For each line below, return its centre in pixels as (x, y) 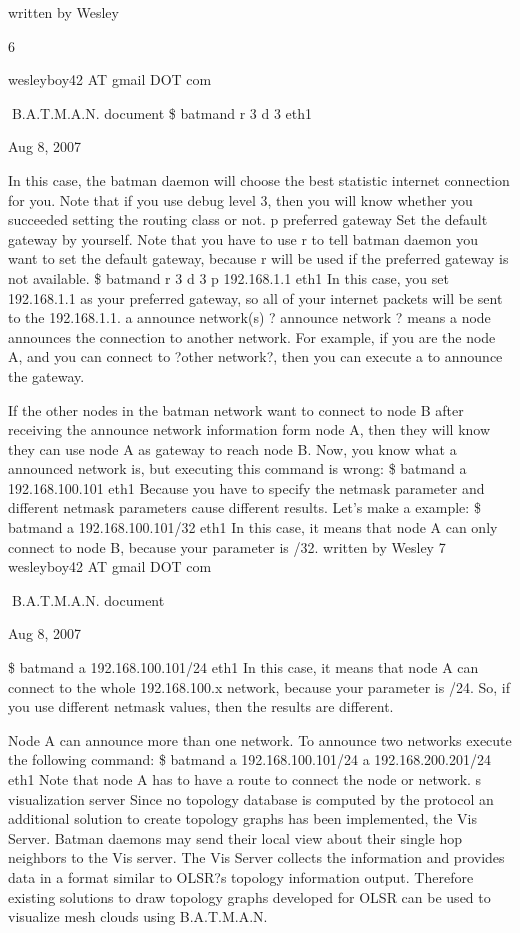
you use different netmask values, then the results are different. (201, 706)
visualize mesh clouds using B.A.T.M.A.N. (138, 916)
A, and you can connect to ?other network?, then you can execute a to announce (255, 356)
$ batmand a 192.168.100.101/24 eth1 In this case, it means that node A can (243, 667)
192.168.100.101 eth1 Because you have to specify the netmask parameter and (246, 487)
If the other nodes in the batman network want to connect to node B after (236, 409)
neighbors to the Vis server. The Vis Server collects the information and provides (256, 857)
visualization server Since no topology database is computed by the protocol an (251, 798)
